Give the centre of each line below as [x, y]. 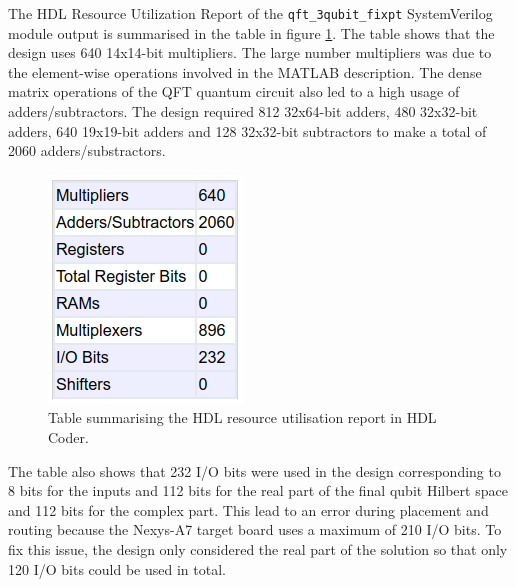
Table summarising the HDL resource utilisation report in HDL [242, 417]
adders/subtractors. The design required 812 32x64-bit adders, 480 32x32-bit [243, 111]
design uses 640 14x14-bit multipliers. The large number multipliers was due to [250, 52]
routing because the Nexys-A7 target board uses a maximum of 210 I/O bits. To [255, 529]
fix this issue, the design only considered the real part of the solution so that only [258, 548]
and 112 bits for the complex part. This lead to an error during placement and [248, 509]
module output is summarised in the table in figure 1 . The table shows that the [251, 32]
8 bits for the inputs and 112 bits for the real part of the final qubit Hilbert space [258, 490]
